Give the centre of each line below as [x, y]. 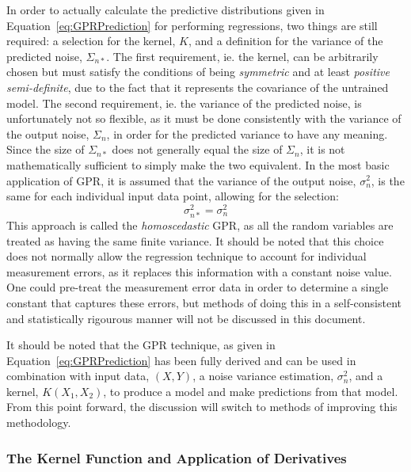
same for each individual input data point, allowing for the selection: [173, 196]
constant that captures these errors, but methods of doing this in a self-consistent [204, 302]
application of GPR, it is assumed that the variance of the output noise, [181, 180]
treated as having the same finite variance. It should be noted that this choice [195, 240]
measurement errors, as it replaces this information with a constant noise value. [199, 271]
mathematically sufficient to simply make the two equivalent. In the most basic [198, 164]
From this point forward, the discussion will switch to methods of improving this [202, 407]
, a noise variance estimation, [263, 376]
